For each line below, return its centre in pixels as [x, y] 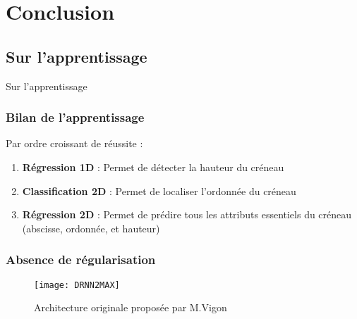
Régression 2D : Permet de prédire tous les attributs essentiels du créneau [187, 214]
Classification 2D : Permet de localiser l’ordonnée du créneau [159, 190]
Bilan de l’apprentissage [75, 117]
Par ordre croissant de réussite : [74, 143]
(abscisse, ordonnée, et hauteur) [91, 228]
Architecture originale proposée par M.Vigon [131, 307]
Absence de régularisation [81, 259]
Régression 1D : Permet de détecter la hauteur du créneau [153, 167]
